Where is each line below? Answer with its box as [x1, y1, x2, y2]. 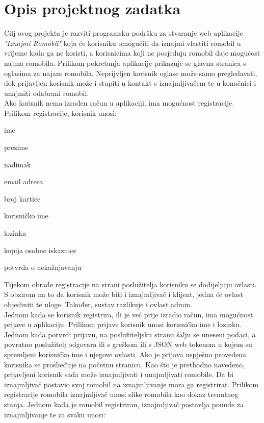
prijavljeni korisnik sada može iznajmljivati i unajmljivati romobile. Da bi [4, 369, 234, 380]
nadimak [4, 159, 31, 169]
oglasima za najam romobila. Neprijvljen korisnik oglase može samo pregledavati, [4, 67, 257, 78]
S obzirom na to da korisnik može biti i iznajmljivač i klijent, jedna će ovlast [4, 289, 243, 300]
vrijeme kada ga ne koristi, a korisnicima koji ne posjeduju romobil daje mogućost [4, 47, 260, 58]
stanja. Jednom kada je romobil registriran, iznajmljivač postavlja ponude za [4, 399, 244, 409]
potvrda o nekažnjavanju [4, 262, 82, 272]
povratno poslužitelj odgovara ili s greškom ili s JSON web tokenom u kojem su [4, 339, 252, 350]
